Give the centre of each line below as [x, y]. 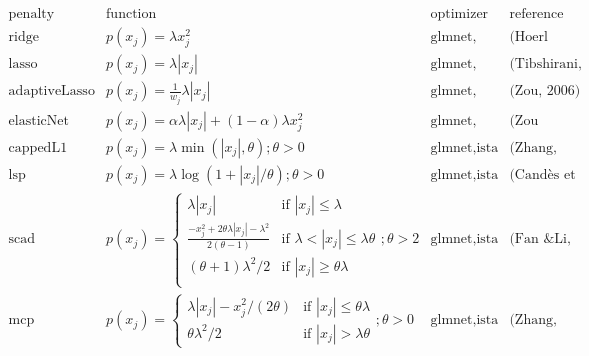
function [131, 14]
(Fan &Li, [540, 239]
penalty [31, 14]
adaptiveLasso [51, 91]
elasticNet [38, 120]
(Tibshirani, [545, 64]
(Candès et [542, 174]
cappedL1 [38, 147]
